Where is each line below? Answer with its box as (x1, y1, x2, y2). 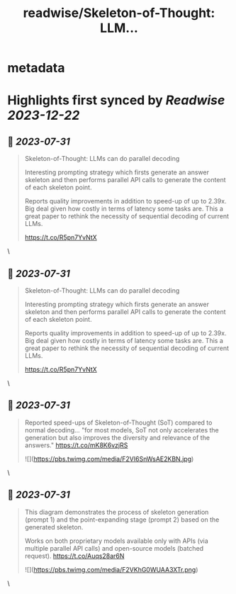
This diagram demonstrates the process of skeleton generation (24, 508, 209, 516)
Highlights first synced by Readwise (7, 92, 225, 108)
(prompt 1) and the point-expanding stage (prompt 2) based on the (24, 515, 220, 524)
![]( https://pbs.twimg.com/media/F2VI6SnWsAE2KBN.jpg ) (24, 454, 194, 463)
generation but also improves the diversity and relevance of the (24, 433, 210, 442)
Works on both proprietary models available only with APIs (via (24, 537, 209, 545)
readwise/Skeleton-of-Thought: (23, 5, 215, 21)
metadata (7, 60, 65, 76)
